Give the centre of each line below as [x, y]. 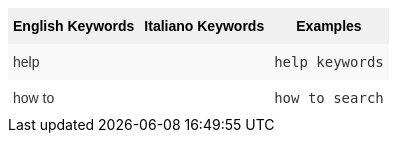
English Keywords [74, 26]
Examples [329, 26]
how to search [329, 98]
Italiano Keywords [204, 26]
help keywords [329, 62]
